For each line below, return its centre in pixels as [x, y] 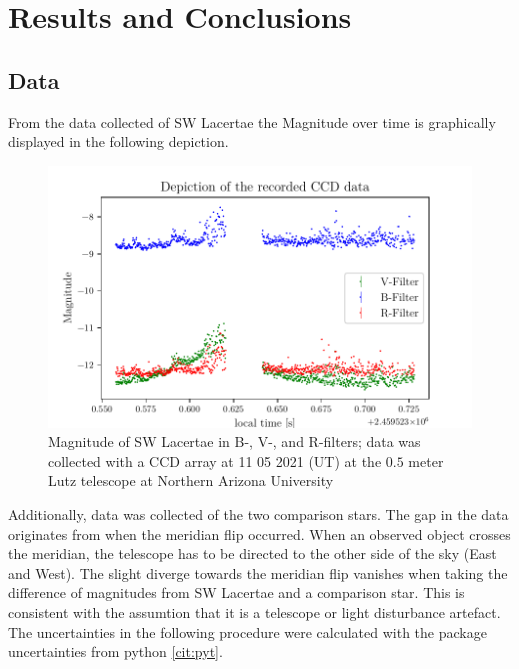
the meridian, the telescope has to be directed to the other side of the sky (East [252, 553]
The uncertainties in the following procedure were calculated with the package [247, 631]
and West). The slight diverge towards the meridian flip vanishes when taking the [258, 572]
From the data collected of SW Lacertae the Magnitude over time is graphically [252, 121]
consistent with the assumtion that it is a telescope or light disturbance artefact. [254, 611]
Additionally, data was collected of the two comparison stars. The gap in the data [258, 513]
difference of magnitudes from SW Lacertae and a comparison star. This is [236, 592]
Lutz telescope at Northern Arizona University [191, 480]
